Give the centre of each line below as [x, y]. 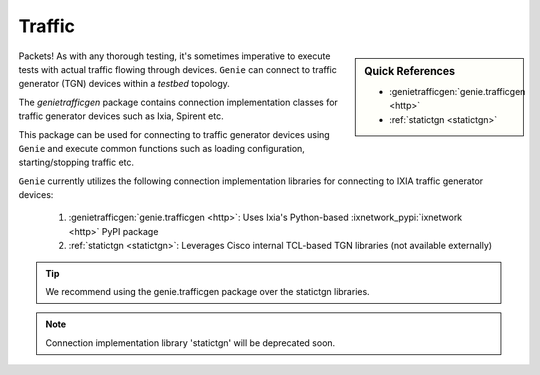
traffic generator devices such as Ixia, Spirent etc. [121, 116]
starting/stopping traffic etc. [76, 162]
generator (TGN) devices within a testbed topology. [124, 84]
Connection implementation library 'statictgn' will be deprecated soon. [190, 342]
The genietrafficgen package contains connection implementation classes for [178, 102]
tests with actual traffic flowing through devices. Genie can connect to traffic [177, 69]
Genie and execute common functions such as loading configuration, [161, 148]
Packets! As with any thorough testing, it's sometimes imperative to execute [174, 56]
